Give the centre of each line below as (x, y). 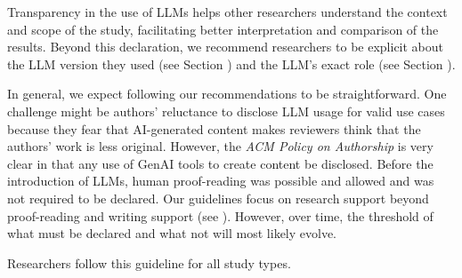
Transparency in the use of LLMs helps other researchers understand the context (227, 12)
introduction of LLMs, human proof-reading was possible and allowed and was (221, 181)
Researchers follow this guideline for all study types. (149, 262)
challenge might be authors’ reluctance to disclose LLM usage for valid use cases (226, 111)
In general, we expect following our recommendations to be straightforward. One (227, 94)
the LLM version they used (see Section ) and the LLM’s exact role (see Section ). (231, 64)
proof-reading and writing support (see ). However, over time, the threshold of (220, 215)
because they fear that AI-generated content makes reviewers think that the (214, 128)
